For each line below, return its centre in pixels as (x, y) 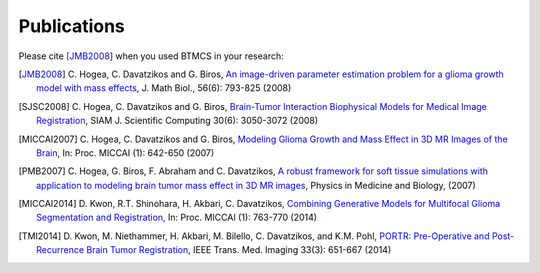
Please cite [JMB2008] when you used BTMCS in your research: (151, 56)
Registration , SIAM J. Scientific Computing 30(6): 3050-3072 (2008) (177, 121)
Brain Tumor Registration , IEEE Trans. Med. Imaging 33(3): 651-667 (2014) (239, 250)
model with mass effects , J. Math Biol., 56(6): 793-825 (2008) (164, 88)
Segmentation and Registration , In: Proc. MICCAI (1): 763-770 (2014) (177, 217)
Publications (71, 26)
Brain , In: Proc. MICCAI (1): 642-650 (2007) (125, 152)
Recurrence (60, 250)
